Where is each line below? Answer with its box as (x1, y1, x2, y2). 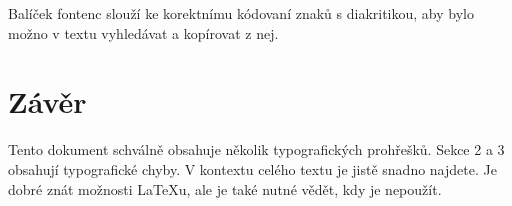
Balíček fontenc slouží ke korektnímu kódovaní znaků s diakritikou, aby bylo (8, 3, 474, 23)
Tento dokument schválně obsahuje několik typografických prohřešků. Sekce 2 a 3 (8, 139, 505, 160)
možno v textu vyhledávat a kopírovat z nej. (8, 22, 279, 43)
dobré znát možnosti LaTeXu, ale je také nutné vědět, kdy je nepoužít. (8, 178, 442, 199)
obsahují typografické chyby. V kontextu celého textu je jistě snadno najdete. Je (8, 158, 497, 179)
